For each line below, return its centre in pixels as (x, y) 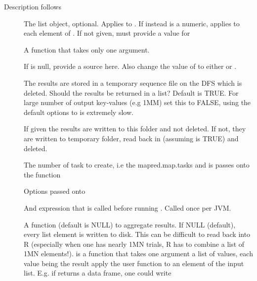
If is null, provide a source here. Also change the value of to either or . (130, 66)
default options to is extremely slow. (79, 112)
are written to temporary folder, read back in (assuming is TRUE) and (131, 138)
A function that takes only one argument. (87, 49)
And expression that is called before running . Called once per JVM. (128, 207)
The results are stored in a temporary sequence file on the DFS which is (133, 83)
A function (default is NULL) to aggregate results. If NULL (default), (130, 224)
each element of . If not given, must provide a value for (107, 33)
